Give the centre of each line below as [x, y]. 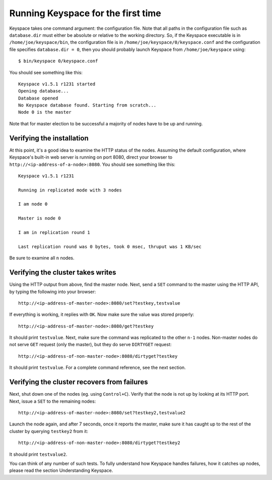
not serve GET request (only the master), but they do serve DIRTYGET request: [90, 345]
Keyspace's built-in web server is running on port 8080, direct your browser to [91, 157]
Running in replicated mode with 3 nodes [70, 190]
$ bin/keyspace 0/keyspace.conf [58, 61]
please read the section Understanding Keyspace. [61, 470]
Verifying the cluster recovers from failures [79, 382]
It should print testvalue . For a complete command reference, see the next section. [97, 368]
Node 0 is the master [45, 112]
